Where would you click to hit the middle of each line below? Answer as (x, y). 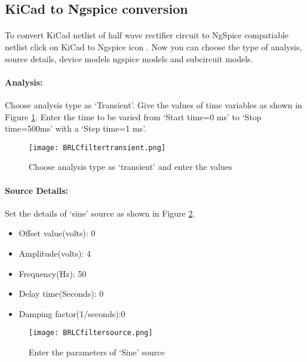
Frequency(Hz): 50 (53, 273)
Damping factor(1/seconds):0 (72, 313)
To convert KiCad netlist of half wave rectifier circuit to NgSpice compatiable (147, 35)
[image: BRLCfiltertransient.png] (97, 147)
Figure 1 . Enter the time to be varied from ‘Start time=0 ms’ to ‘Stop (133, 116)
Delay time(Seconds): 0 (61, 293)
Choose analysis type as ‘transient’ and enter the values (131, 167)
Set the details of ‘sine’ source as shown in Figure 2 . (100, 213)
